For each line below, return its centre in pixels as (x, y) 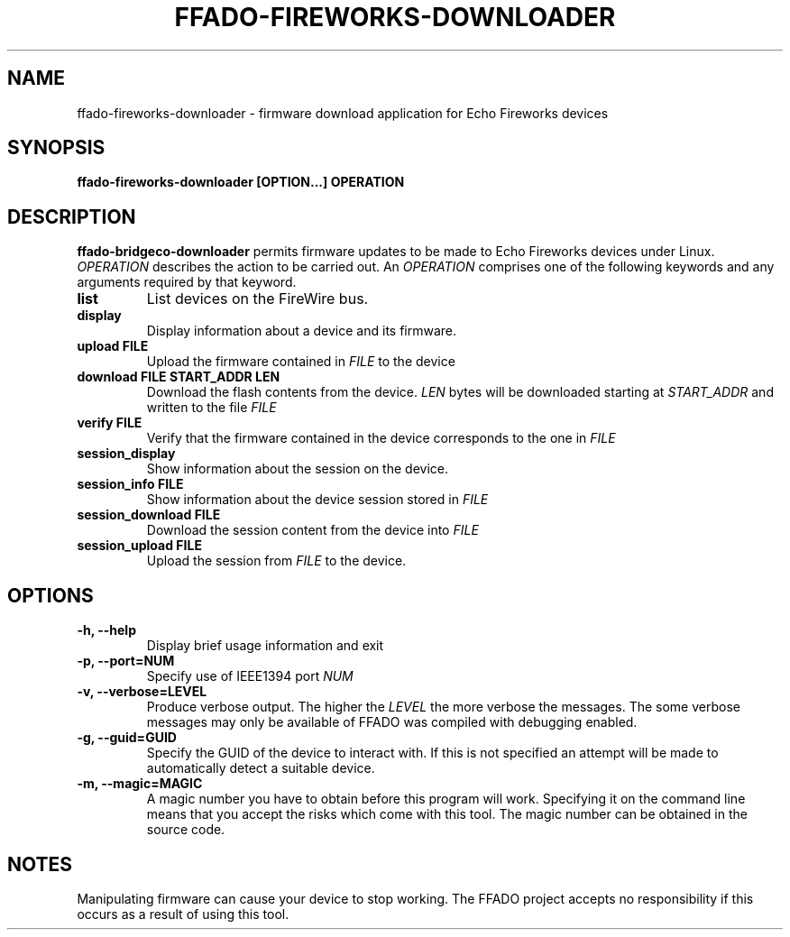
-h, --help (106, 630)
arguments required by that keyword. (187, 282)
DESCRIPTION (72, 216)
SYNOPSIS (56, 148)
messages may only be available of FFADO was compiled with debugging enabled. (392, 722)
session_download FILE (149, 515)
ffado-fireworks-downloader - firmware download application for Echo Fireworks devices (343, 113)
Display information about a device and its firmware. (302, 331)
